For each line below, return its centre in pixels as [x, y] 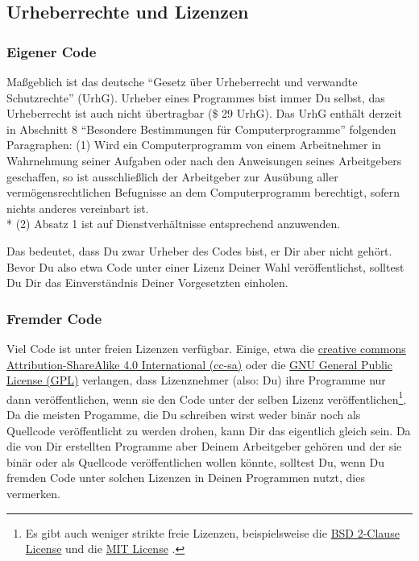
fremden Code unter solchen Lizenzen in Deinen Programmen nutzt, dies [186, 478]
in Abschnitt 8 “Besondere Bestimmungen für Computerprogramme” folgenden [201, 129]
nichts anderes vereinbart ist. [78, 208]
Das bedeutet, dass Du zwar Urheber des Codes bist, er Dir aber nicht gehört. [199, 250]
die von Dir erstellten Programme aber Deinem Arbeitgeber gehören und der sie [204, 446]
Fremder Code [54, 318]
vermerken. [33, 493]
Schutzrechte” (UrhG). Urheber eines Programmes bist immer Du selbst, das [196, 97]
